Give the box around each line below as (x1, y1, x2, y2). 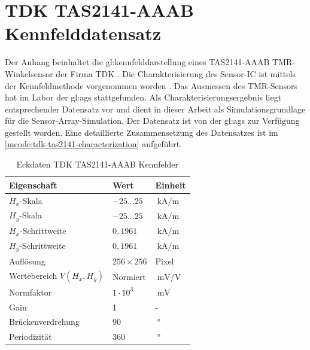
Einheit (155, 178, 186, 191)
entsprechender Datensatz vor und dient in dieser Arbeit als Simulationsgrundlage (5, 102, 306, 115)
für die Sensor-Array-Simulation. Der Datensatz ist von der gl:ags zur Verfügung (5, 114, 300, 127)
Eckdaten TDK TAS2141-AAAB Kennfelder (16, 158, 179, 171)
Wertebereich (9, 269, 57, 282)
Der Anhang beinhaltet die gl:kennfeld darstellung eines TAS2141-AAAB (5, 56, 270, 68)
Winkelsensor (5, 67, 53, 80)
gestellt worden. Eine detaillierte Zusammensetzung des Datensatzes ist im (5, 126, 278, 138)
